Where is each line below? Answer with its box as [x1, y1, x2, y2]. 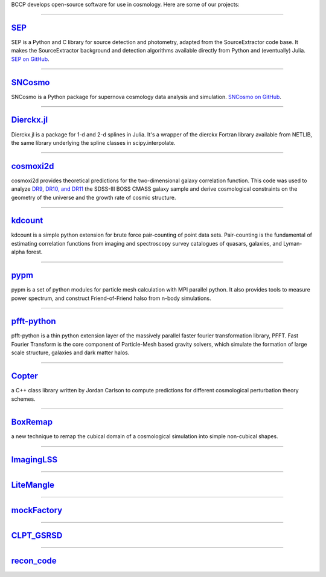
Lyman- [283, 240, 302, 247]
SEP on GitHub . [11, 55, 50, 63]
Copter [11, 371, 39, 381]
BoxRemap [11, 417, 53, 427]
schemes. [11, 395, 36, 403]
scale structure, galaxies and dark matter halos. [11, 349, 130, 356]
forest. [26, 248, 43, 256]
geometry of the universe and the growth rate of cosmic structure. [11, 194, 176, 201]
